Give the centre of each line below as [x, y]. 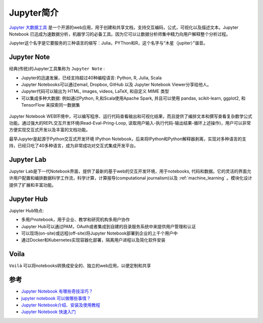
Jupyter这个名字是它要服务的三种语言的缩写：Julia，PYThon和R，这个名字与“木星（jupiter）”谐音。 [108, 43]
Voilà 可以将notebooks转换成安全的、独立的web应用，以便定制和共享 [80, 266]
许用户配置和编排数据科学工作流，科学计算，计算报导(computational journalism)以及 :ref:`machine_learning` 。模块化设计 [131, 178]
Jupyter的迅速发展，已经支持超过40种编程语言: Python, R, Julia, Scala [91, 78]
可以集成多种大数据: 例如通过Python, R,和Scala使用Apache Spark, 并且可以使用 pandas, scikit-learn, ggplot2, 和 [133, 98]
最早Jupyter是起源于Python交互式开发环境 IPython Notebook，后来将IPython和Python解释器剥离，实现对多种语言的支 [128, 139]
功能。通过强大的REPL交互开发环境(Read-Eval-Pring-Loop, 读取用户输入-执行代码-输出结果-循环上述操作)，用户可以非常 [130, 123]
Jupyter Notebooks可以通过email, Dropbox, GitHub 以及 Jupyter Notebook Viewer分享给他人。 [116, 85]
